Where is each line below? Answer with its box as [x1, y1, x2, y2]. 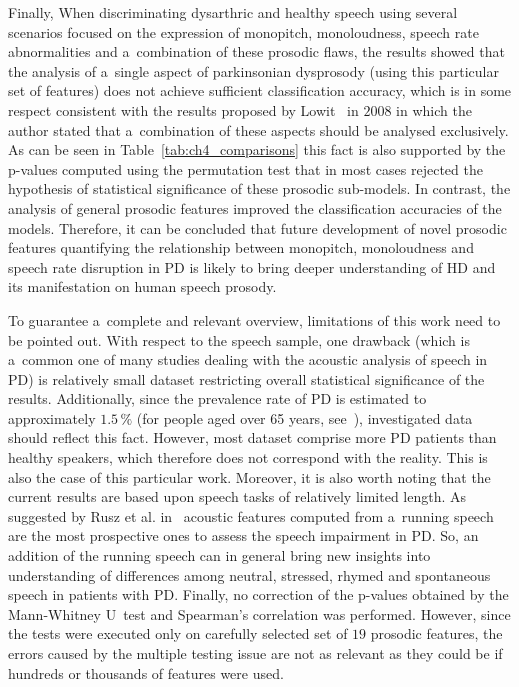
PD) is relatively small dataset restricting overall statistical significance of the [8, 368, 485, 389]
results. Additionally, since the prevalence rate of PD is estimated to [8, 388, 427, 409]
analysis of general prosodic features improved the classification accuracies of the [8, 197, 502, 218]
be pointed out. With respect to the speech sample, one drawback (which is [8, 329, 470, 350]
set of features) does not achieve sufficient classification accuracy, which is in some [8, 80, 512, 101]
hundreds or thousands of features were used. [8, 662, 284, 683]
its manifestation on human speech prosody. [8, 276, 277, 297]
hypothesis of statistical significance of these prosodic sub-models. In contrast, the [8, 178, 511, 199]
